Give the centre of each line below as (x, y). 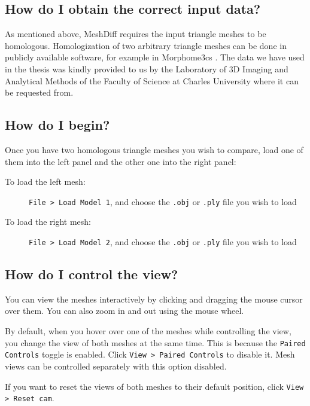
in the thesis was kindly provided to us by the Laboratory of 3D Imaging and (147, 68)
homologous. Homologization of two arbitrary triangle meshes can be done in (146, 45)
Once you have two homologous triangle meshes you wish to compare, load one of (154, 149)
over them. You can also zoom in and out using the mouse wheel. (124, 311)
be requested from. (39, 92)
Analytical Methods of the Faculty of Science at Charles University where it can (152, 80)
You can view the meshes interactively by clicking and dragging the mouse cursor (154, 299)
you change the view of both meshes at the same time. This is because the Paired (155, 342)
